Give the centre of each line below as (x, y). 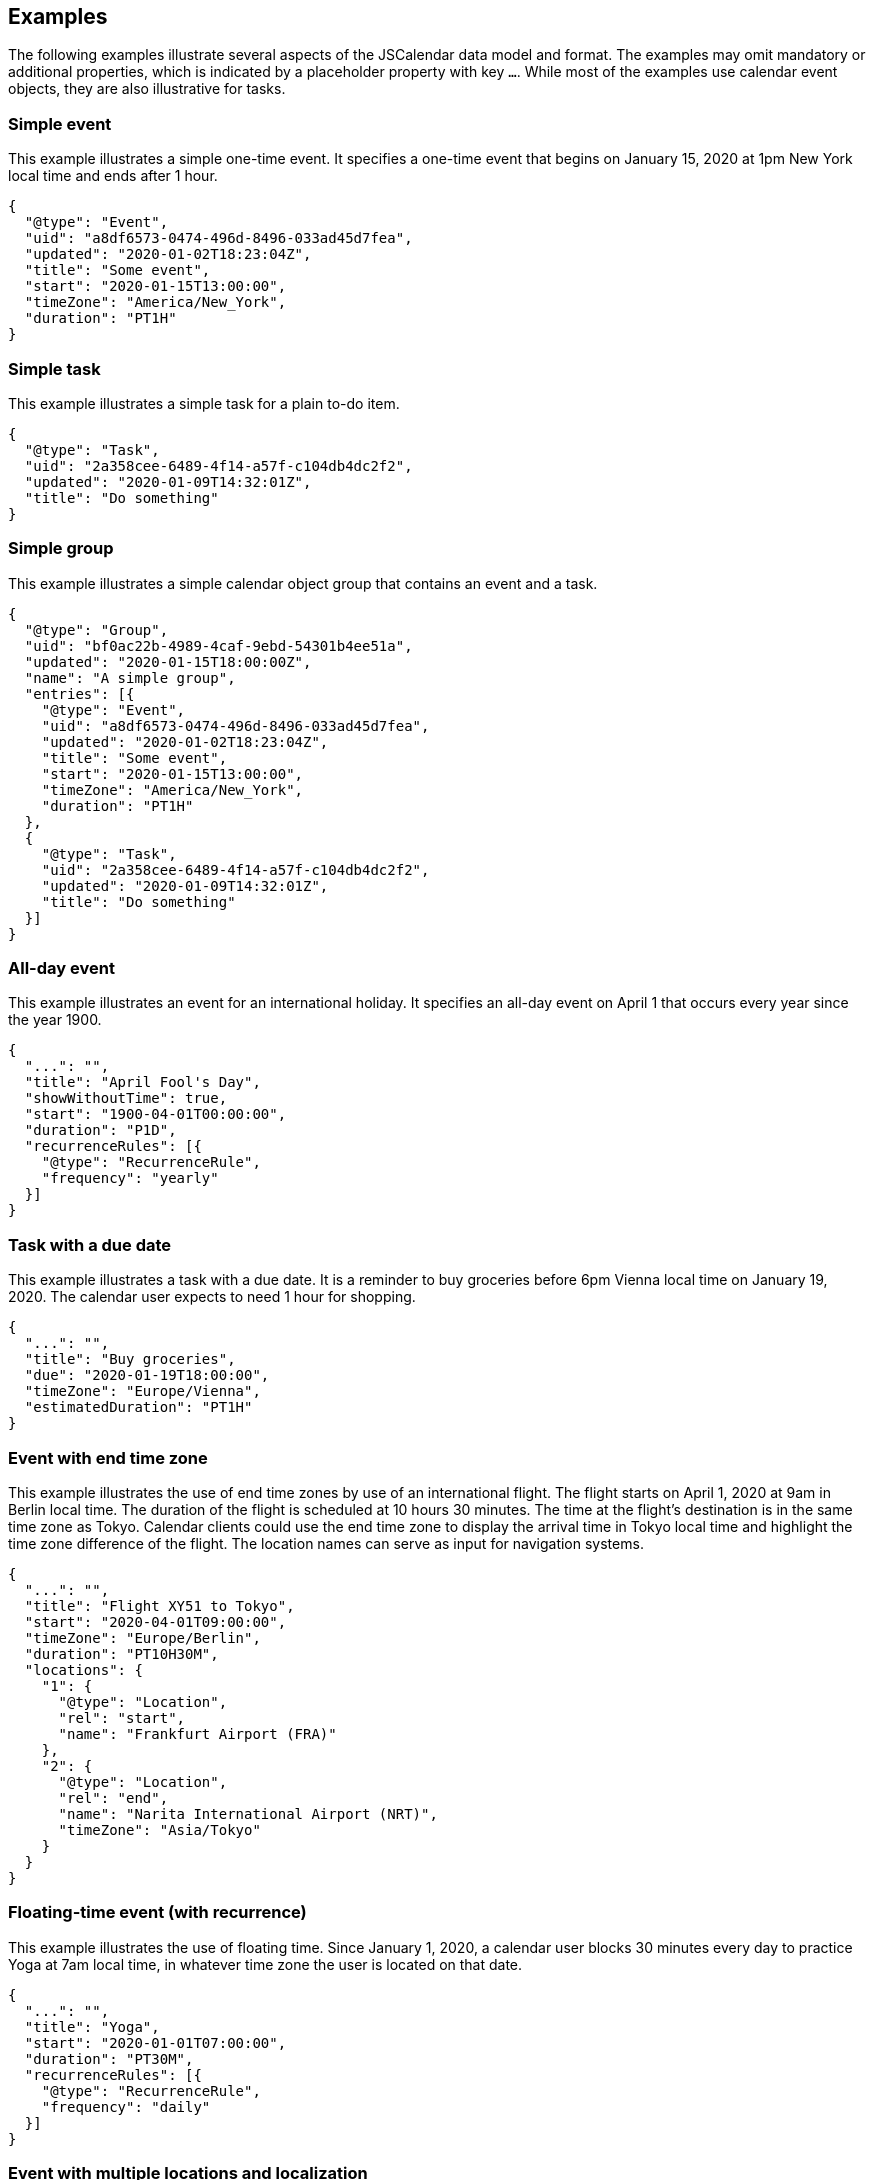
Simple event (60, 123)
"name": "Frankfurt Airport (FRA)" (197, 1733)
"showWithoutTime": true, (126, 1098)
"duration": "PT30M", (109, 2058)
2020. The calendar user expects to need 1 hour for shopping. (212, 1297)
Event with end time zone (108, 1457)
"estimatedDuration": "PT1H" (138, 1407)
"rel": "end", (113, 1797)
